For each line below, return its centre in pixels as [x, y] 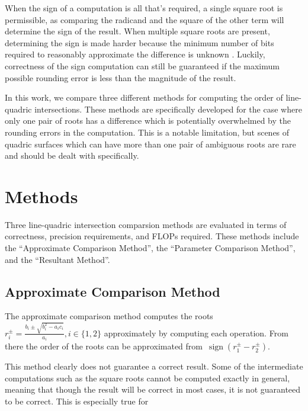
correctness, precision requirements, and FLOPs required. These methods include [152, 236]
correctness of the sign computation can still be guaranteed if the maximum [142, 65]
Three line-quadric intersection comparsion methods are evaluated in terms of [146, 224]
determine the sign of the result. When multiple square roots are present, [137, 31]
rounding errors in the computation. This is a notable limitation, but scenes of [147, 132]
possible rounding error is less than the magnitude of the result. [121, 77]
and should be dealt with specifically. [72, 155]
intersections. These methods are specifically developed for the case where [168, 109]
